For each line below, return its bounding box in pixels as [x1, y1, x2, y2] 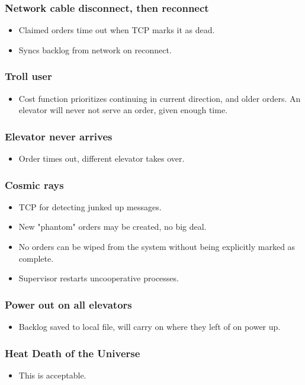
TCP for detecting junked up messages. [18, 200, 162, 213]
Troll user [5, 69, 52, 84]
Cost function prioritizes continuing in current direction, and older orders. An [18, 92, 301, 104]
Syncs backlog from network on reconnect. [18, 43, 172, 56]
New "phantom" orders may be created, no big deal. [18, 220, 207, 233]
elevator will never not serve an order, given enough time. [18, 104, 227, 116]
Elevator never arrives [5, 129, 113, 143]
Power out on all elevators [5, 297, 132, 312]
